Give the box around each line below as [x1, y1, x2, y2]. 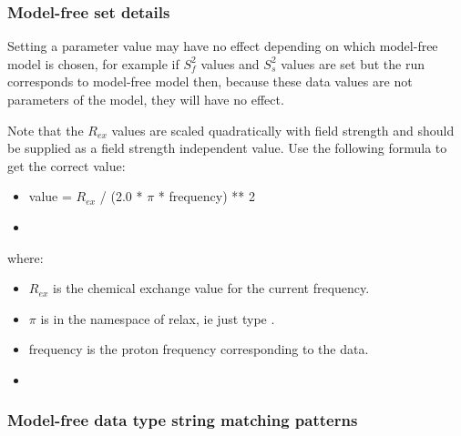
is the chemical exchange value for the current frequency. [53, 279, 370, 298]
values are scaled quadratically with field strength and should [111, 120, 455, 139]
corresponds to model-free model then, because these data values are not [7, 72, 413, 91]
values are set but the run [281, 54, 425, 73]
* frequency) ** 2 [158, 187, 255, 206]
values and [200, 54, 260, 73]
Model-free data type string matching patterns [7, 409, 358, 431]
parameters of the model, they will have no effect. [7, 90, 284, 108]
